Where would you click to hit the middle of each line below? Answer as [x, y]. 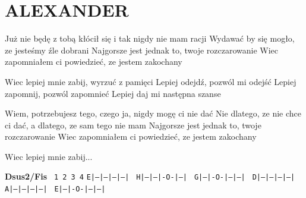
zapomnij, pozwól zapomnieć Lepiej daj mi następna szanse [113, 93]
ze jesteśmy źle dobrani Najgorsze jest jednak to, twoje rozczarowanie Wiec [142, 50]
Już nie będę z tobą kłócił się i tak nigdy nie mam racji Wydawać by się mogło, [150, 38]
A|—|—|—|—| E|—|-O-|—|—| [55, 189]
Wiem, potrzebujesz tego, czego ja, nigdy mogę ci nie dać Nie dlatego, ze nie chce [153, 113]
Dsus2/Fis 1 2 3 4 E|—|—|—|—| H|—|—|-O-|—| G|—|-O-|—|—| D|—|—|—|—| [150, 176]
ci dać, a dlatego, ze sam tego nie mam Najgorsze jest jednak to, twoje [133, 125]
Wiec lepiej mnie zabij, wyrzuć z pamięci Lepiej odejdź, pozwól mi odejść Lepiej [151, 81]
